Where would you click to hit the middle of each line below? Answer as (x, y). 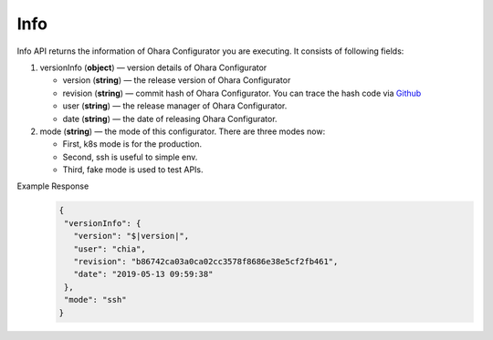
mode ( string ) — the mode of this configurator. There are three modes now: (183, 131)
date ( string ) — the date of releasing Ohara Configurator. (170, 118)
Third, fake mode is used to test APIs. (133, 170)
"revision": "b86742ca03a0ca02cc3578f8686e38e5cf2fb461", (206, 261)
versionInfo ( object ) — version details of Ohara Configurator (153, 67)
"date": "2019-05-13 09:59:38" (143, 274)
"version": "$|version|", (131, 236)
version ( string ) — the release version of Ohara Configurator (177, 80)
